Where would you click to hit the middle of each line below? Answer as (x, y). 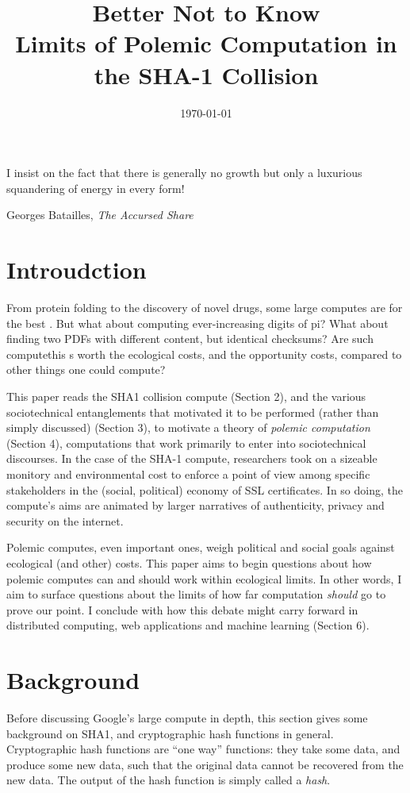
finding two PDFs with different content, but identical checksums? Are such (190, 339)
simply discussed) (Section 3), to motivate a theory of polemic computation (188, 427)
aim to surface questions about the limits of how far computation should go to (196, 594)
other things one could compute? (86, 370)
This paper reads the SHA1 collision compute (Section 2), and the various (186, 396)
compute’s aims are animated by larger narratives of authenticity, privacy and (195, 505)
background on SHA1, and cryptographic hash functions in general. (170, 733)
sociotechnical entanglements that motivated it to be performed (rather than (193, 412)
